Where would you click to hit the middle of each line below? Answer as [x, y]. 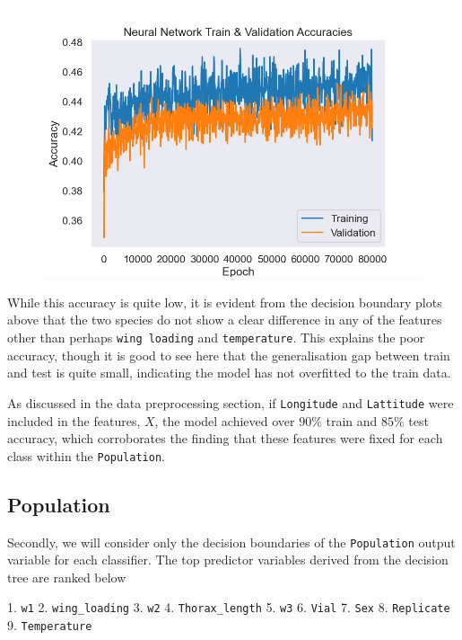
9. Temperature [50, 625]
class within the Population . [86, 455]
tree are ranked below [67, 577]
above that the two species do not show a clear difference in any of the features [225, 320]
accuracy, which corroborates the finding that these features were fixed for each [225, 438]
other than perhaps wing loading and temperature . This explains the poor [216, 338]
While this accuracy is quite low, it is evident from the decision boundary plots [225, 302]
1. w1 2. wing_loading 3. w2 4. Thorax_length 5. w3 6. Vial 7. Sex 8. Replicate [229, 607]
